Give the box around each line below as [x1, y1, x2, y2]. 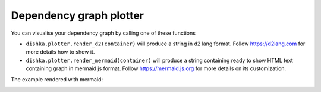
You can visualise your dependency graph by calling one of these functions [11, 29, 196, 37]
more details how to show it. [26, 48, 95, 55]
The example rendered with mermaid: [11, 75, 103, 83]
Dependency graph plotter [11, 9, 144, 22]
